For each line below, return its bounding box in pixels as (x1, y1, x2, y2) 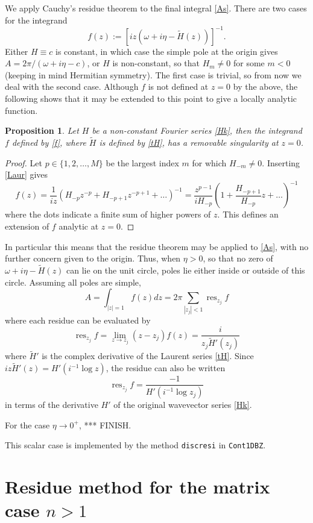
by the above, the (233, 80, 298, 93)
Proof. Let (5, 156, 42, 169)
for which (192, 156, 227, 169)
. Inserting (262, 156, 300, 169)
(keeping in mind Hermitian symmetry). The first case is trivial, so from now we (5, 68, 302, 81)
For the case (5, 418, 50, 431)
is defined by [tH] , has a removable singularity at (99, 136, 279, 149)
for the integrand (5, 13, 68, 26)
